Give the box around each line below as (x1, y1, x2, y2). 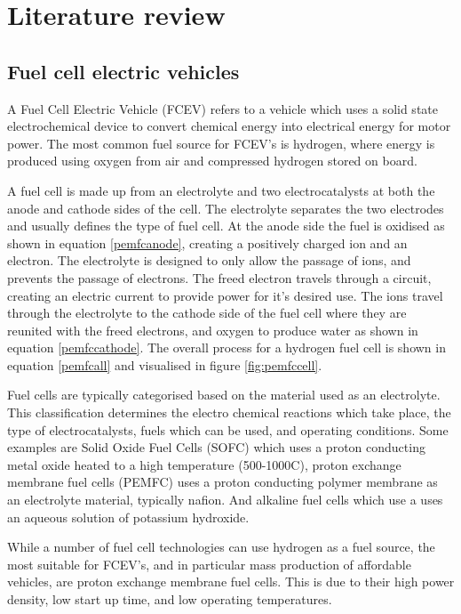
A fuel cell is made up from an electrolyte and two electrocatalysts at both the (7, 181, 435, 199)
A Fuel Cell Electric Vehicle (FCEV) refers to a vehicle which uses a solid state (7, 99, 438, 117)
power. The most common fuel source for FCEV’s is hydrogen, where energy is (7, 133, 435, 152)
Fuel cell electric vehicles (7, 57, 240, 85)
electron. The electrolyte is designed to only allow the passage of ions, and (7, 251, 411, 270)
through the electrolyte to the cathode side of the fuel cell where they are (7, 303, 407, 322)
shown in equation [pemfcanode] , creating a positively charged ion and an (7, 233, 408, 252)
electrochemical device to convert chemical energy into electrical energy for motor (7, 117, 451, 135)
